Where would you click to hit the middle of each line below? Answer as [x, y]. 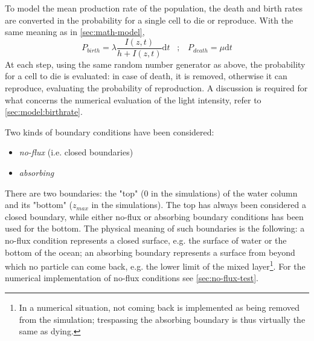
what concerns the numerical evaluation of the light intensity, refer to [133, 99]
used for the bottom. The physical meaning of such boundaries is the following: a [155, 228]
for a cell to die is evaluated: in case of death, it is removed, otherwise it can [146, 76]
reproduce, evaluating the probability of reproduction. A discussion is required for [156, 88]
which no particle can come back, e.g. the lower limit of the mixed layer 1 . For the [155, 265]
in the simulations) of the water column [224, 193]
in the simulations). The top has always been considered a [199, 205]
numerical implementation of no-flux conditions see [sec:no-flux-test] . [132, 278]
